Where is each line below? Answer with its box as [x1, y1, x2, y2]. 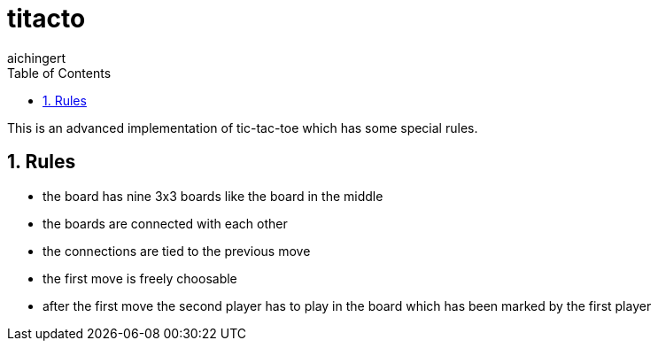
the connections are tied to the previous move [43, 243, 311, 259]
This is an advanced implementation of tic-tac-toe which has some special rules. [7, 120, 478, 135]
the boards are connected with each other [43, 215, 288, 231]
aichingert [7, 50, 66, 66]
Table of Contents [7, 65, 112, 81]
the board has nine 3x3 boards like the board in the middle [43, 188, 383, 204]
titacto [7, 4, 86, 34]
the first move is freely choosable [43, 270, 237, 286]
